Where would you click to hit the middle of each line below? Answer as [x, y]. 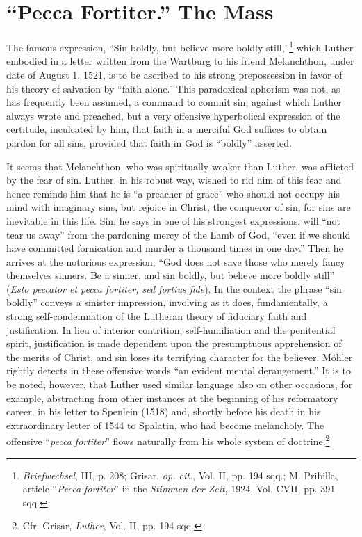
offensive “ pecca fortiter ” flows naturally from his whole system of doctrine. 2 [168, 440]
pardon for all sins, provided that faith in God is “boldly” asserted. [149, 142]
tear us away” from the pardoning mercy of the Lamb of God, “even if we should [179, 234]
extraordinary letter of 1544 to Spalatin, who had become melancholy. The [165, 425]
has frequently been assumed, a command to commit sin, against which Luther [174, 102]
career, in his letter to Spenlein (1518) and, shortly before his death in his [164, 411]
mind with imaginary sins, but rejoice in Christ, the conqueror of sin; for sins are [179, 207]
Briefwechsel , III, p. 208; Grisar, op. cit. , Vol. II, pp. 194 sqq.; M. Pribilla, [180, 475]
